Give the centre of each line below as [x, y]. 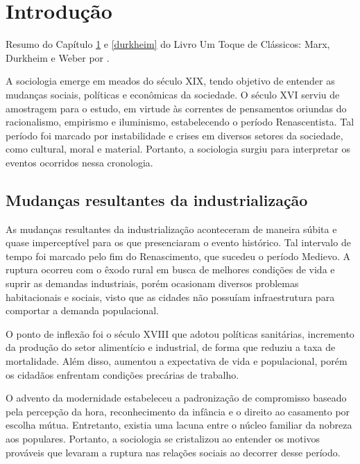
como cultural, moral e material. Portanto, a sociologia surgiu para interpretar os [178, 149]
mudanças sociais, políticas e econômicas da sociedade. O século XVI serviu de [173, 94]
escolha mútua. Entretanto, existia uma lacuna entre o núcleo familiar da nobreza [179, 425]
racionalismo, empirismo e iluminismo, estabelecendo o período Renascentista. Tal [180, 122]
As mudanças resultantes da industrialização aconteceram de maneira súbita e [171, 229]
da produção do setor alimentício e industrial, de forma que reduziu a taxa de [171, 347]
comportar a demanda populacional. [83, 310]
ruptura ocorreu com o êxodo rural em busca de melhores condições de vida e [170, 269]
